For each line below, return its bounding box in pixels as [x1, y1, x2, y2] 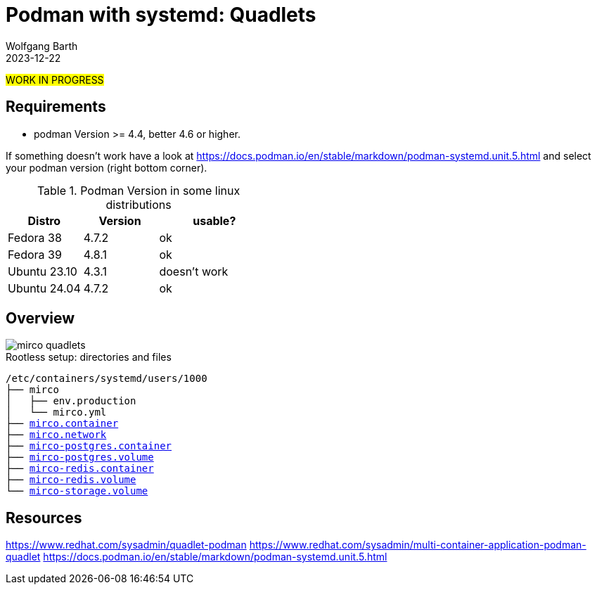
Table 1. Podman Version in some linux [37, 183, 240, 198]
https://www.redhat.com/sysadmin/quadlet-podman [6, 539, 247, 551]
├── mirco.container [6, 418, 119, 430]
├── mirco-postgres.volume [6, 451, 154, 463]
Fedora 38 [8, 230, 62, 245]
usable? [193, 213, 236, 228]
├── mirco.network [6, 429, 107, 441]
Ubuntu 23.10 [8, 264, 77, 278]
